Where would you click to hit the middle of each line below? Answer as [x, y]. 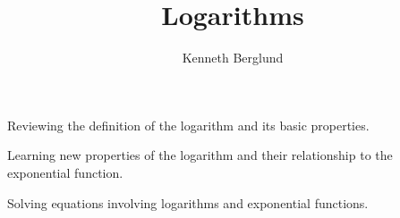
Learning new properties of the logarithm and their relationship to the [200, 155]
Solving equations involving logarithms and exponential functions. [188, 202]
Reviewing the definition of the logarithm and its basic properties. [188, 125]
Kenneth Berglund [233, 58]
